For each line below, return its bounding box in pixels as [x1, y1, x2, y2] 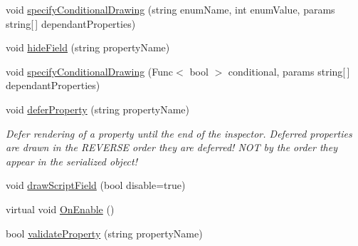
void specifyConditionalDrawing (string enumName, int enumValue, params [6, 2, 335, 16]
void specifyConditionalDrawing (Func [6, 63, 174, 78]
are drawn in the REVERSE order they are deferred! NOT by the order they [6, 140, 338, 155]
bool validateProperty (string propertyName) [6, 225, 203, 240]
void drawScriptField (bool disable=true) [6, 178, 186, 193]
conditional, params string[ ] [228, 63, 350, 78]
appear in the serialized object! [6, 153, 138, 168]
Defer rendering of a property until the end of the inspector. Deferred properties [6, 125, 352, 140]
